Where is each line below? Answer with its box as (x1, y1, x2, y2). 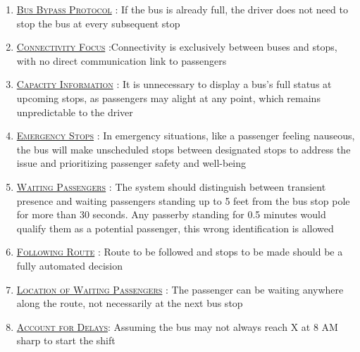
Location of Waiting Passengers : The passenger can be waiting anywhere (16, 282, 344, 296)
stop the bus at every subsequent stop (16, 15, 180, 30)
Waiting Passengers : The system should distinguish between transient (16, 179, 326, 194)
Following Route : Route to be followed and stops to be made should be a (16, 244, 343, 259)
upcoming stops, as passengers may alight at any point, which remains (16, 90, 321, 105)
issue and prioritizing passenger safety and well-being (16, 156, 247, 170)
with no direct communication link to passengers (16, 53, 227, 68)
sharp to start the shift (16, 333, 116, 348)
